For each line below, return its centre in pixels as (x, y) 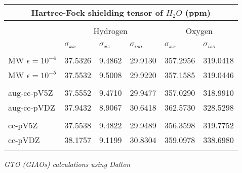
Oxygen (199, 31)
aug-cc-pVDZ (32, 107)
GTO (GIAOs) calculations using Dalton (67, 164)
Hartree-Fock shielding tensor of (97, 12)
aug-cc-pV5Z (31, 92)
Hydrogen (110, 31)
